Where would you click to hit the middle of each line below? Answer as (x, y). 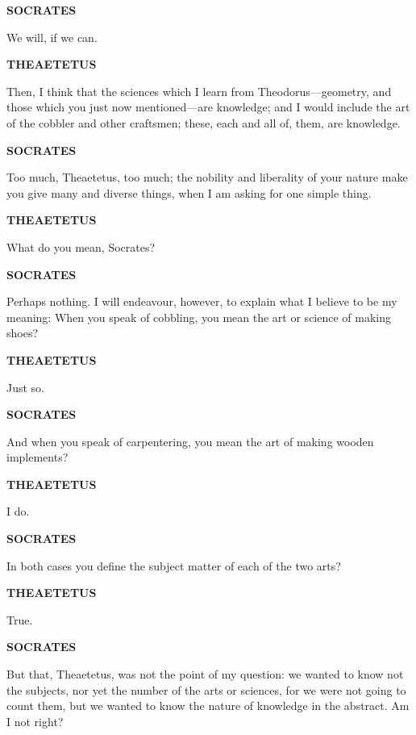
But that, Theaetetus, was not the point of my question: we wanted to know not (205, 674)
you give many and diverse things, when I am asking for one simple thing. (189, 192)
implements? (37, 457)
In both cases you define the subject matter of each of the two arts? (174, 565)
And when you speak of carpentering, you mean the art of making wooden (190, 441)
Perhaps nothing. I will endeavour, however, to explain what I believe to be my (202, 301)
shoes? (23, 333)
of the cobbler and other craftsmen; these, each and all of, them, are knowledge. (204, 122)
